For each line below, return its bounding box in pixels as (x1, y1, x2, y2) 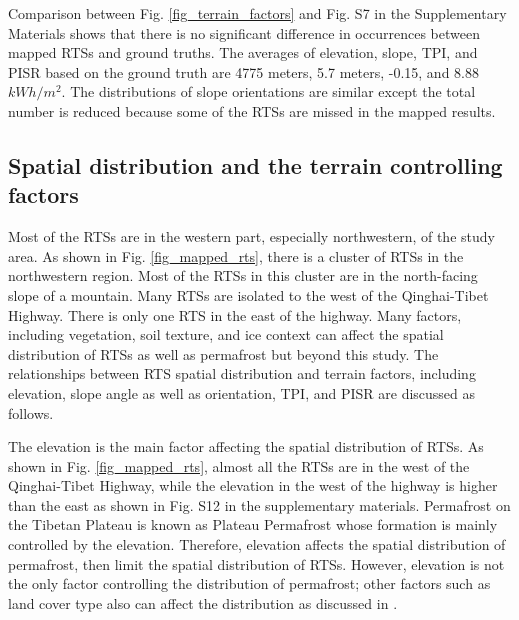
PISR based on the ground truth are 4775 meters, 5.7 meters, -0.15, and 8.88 (8, 61, 479, 82)
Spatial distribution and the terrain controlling (8, 149, 503, 180)
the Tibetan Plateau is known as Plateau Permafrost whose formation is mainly (8, 514, 498, 535)
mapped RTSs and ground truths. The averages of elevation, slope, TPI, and (8, 42, 478, 63)
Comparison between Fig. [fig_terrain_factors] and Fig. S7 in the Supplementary (8, 3, 507, 23)
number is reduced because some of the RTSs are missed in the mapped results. (8, 100, 496, 121)
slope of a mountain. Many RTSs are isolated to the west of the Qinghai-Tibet (8, 284, 489, 305)
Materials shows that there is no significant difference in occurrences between (8, 22, 480, 43)
